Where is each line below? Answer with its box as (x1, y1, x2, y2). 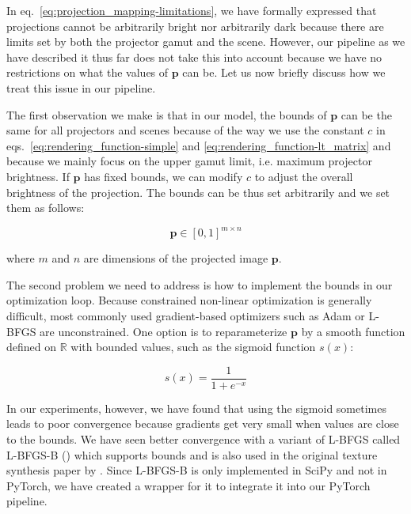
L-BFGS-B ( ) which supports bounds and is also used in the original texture (6, 446, 378, 463)
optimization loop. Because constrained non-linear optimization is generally (6, 292, 372, 308)
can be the (341, 106, 392, 123)
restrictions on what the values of (6, 64, 169, 81)
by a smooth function (301, 323, 405, 339)
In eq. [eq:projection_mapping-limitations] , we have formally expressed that (6, 2, 377, 18)
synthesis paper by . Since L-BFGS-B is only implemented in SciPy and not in (6, 462, 387, 478)
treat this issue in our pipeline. (6, 79, 156, 96)
